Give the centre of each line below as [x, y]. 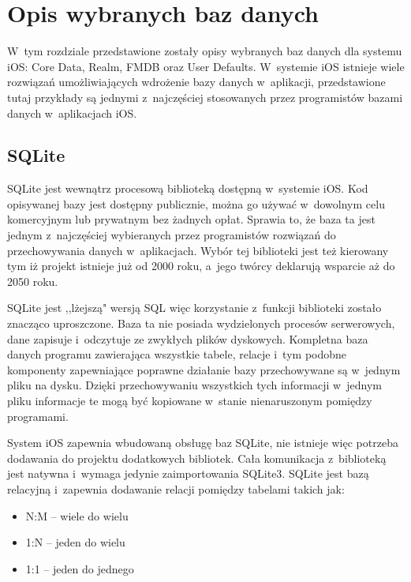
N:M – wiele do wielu [77, 515]
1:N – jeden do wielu [75, 542]
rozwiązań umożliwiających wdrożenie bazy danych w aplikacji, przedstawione [196, 82]
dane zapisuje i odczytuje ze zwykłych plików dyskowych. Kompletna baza [188, 338]
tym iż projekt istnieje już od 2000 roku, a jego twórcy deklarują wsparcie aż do [201, 266]
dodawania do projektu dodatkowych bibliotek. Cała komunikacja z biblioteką [197, 458]
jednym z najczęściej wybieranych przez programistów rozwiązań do [172, 235]
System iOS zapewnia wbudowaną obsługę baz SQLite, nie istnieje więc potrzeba [203, 443]
